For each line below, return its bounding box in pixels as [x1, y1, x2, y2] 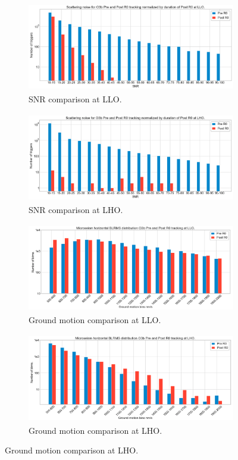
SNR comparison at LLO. [29, 92, 122, 105]
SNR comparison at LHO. [29, 203, 123, 215]
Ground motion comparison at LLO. [29, 314, 161, 326]
